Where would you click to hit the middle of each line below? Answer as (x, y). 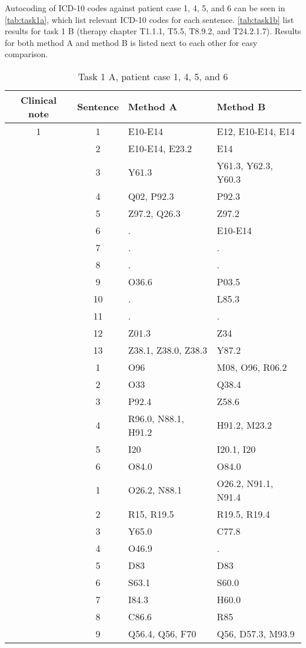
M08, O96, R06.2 (252, 367)
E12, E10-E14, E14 (256, 131)
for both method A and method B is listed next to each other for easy (131, 42)
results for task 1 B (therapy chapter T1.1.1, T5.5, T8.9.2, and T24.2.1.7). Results (153, 31)
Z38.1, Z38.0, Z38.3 (168, 350)
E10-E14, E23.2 (160, 148)
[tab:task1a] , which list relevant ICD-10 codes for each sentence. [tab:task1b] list (149, 19)
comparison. (26, 54)
